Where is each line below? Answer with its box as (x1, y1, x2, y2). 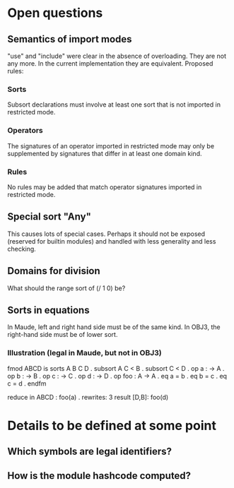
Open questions (7, 5, 103, 21)
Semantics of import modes (7, 33, 132, 45)
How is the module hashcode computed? (7, 470, 192, 482)
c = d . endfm (7, 379, 47, 388)
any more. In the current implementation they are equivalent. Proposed (7, 59, 213, 68)
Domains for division (7, 265, 100, 277)
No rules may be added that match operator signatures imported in (7, 182, 202, 191)
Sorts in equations (7, 304, 90, 316)
